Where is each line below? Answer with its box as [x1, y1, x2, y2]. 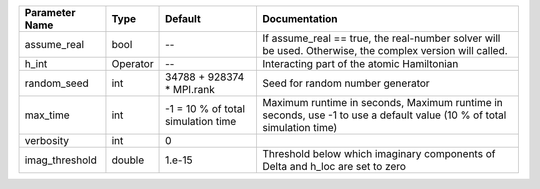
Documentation [261, 12, 339, 25]
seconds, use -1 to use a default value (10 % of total [261, 108, 507, 122]
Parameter [24, 6, 76, 19]
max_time [24, 108, 70, 122]
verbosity [24, 134, 70, 147]
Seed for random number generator [261, 76, 430, 90]
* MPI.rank [165, 83, 215, 96]
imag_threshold [24, 153, 97, 167]
